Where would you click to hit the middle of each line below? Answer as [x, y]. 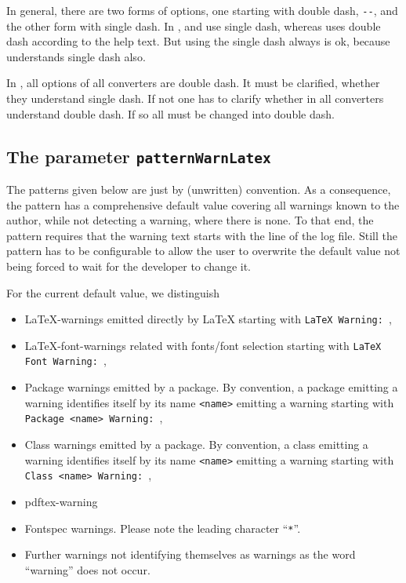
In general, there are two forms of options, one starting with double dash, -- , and [202, 10]
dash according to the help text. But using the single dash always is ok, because [198, 41]
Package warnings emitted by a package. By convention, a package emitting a [211, 387]
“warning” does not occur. [87, 569]
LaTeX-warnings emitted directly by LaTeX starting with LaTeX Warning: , [208, 319]
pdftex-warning [61, 501]
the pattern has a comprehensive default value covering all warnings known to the [203, 204]
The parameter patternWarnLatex [139, 156]
